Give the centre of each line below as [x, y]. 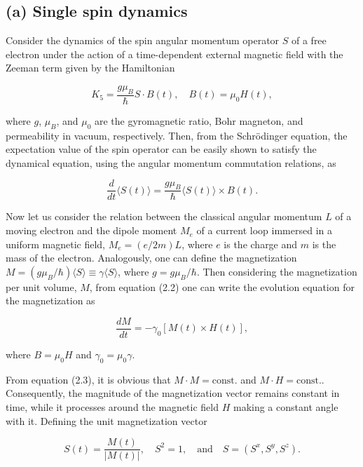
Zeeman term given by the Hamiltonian [90, 68]
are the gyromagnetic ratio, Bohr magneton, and [199, 120]
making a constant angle [286, 407]
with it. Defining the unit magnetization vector [107, 420]
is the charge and [261, 244]
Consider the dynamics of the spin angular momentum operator [143, 40]
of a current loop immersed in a [265, 230]
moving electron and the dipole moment [91, 230]
